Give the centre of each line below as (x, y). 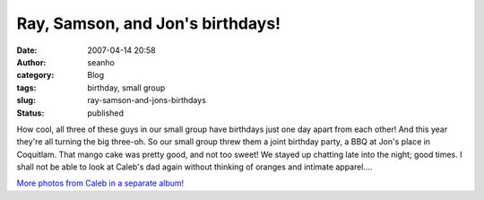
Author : (31, 62)
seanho (101, 62)
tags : (26, 87)
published (106, 113)
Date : (27, 50)
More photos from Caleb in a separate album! (100, 183)
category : (35, 75)
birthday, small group (126, 87)
